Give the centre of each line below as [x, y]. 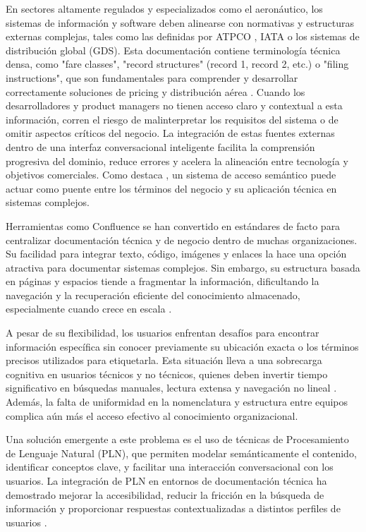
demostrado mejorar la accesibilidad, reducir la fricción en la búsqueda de [165, 494]
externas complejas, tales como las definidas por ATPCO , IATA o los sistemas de [183, 36]
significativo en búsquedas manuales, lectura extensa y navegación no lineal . [171, 388]
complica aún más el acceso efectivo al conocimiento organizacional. [152, 415]
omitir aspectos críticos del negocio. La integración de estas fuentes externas [170, 133]
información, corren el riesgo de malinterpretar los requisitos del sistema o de [172, 119]
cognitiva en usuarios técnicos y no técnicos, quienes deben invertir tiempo [167, 374]
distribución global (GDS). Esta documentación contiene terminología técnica [173, 50]
